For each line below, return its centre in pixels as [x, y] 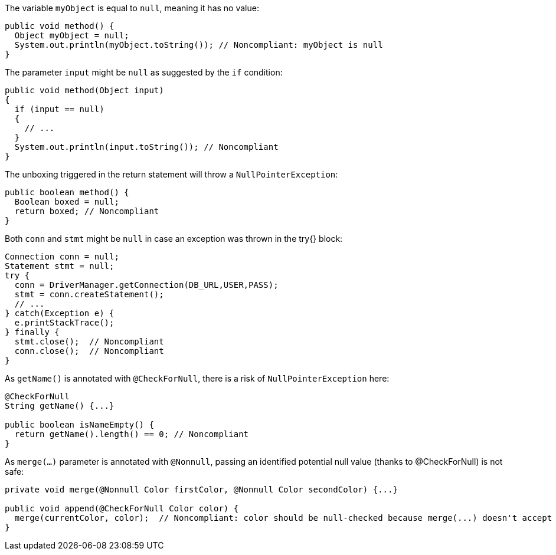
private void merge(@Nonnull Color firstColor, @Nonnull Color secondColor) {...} [201, 490]
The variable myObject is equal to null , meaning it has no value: [132, 8]
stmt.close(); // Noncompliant [89, 341]
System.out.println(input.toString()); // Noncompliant [146, 147]
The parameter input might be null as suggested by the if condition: [144, 72]
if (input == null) [59, 109]
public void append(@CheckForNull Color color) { [122, 508]
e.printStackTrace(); [64, 323]
